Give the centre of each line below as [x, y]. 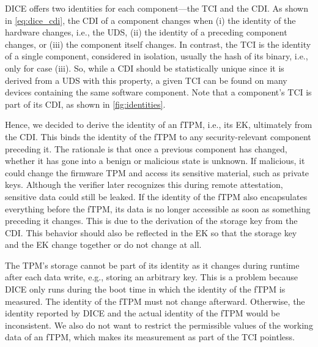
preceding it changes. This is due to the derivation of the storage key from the [151, 221]
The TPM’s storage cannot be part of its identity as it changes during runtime [152, 265]
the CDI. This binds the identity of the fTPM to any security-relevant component [158, 136]
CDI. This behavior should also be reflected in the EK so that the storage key [151, 232]
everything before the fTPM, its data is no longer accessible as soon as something [158, 208]
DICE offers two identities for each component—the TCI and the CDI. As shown [157, 8]
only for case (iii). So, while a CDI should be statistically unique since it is [145, 68]
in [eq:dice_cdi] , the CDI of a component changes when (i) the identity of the [150, 20]
